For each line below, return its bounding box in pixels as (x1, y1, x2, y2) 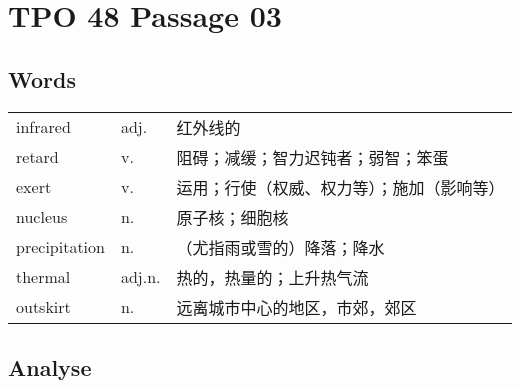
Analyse (8, 351, 92, 382)
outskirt (16, 295, 71, 319)
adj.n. (120, 265, 161, 289)
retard (16, 145, 59, 169)
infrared (16, 115, 71, 139)
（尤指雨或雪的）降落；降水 (176, 235, 385, 259)
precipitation (16, 235, 105, 259)
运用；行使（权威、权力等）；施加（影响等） (176, 175, 505, 199)
